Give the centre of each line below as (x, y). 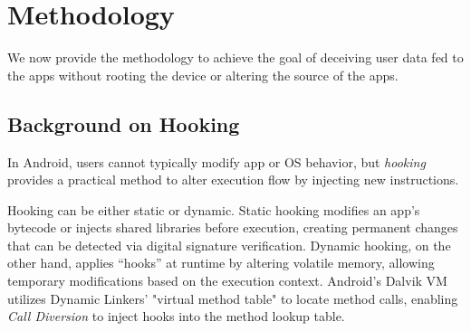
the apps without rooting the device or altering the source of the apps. (203, 75)
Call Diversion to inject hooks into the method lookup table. (176, 316)
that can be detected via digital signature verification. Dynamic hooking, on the (229, 245)
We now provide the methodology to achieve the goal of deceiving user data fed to (235, 57)
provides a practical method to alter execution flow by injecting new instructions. (233, 180)
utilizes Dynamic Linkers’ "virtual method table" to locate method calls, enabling (233, 298)
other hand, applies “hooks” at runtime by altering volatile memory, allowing (221, 263)
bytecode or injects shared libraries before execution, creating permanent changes (233, 227)
